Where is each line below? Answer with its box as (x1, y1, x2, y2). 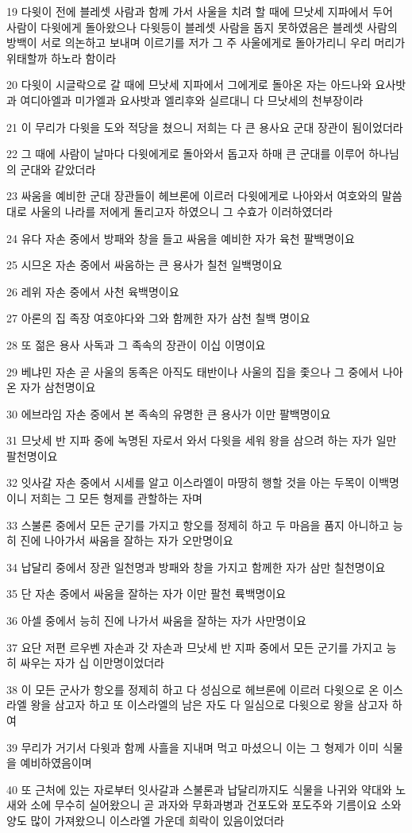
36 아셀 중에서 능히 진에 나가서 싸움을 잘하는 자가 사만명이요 (6, 612, 306, 629)
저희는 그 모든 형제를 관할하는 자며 (30, 490, 202, 507)
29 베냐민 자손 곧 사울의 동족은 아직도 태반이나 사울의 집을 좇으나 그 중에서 (6, 363, 379, 380)
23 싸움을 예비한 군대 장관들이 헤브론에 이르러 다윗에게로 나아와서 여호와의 (6, 187, 379, 204)
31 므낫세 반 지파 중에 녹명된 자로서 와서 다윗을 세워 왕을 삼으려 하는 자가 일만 (6, 432, 397, 449)
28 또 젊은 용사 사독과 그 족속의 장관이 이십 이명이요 (6, 336, 266, 353)
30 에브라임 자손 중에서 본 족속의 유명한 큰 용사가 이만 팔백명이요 (6, 405, 331, 422)
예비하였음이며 (20, 754, 92, 771)
